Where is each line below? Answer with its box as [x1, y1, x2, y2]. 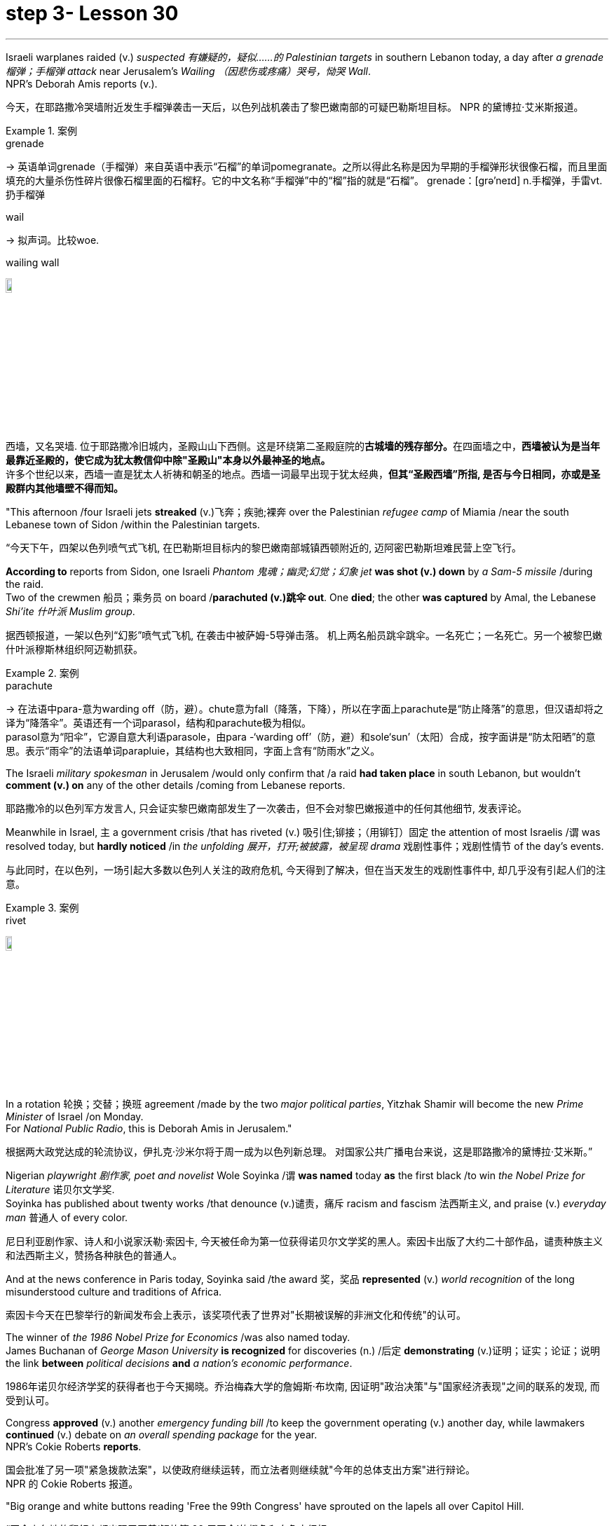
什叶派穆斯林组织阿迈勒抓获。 [6, 642, 143, 655]
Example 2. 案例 [6, 666, 79, 679]
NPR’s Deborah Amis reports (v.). [6, 77, 158, 90]
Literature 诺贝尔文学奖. [6, 1183, 115, 1196]
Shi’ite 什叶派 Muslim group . [6, 605, 135, 617]
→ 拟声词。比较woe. [6, 233, 100, 246]
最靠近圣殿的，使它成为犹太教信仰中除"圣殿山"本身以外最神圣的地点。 [6, 453, 331, 466]
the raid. [6, 577, 44, 590]
